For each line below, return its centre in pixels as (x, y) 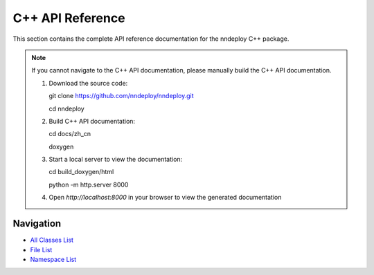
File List (41, 249)
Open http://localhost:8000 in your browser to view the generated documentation (165, 198)
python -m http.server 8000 (89, 184)
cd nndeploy (66, 108)
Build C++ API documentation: (92, 121)
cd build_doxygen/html (81, 172)
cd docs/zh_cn (70, 134)
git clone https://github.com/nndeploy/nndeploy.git (121, 96)
